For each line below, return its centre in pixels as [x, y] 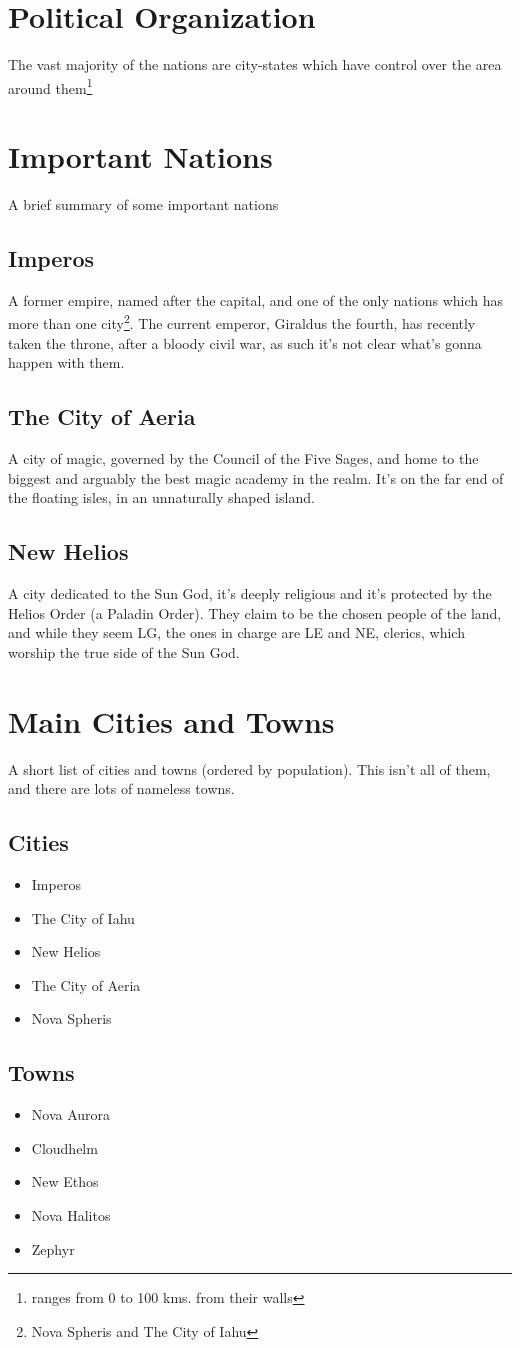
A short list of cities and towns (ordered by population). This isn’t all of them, [249, 768]
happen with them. [66, 362]
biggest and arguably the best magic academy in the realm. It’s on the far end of [256, 477]
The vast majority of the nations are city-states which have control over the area [255, 64]
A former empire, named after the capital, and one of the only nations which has [255, 299]
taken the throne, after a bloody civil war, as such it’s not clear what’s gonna [245, 342]
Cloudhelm [64, 1147]
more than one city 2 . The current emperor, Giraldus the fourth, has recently [242, 322]
